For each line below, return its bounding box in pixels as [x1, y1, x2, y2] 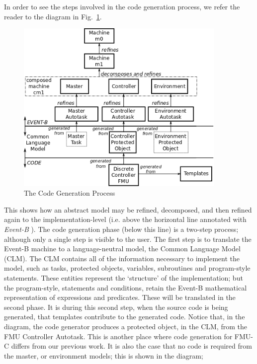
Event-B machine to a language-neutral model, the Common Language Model [4, 243, 241, 254]
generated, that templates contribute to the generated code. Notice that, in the [4, 311, 245, 322]
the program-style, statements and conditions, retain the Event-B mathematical [4, 282, 247, 292]
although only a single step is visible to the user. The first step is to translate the [4, 233, 252, 244]
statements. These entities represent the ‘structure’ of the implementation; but [4, 272, 243, 283]
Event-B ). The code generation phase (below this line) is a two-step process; [4, 224, 239, 234]
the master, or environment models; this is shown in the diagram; [4, 350, 203, 361]
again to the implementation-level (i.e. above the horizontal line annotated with [4, 214, 247, 224]
